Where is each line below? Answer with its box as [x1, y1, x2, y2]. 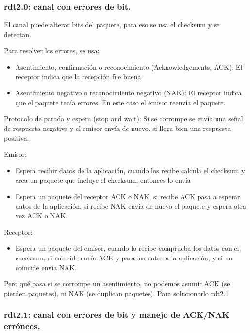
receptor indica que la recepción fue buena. [15, 71, 143, 81]
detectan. [4, 29, 31, 39]
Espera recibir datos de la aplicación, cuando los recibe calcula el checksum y [15, 165, 245, 175]
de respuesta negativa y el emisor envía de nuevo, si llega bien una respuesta [4, 123, 231, 133]
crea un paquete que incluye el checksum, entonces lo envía [15, 175, 191, 185]
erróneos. [4, 320, 40, 332]
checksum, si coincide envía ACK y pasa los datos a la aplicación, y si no [15, 252, 233, 262]
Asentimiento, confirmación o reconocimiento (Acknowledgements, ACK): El [15, 62, 243, 72]
